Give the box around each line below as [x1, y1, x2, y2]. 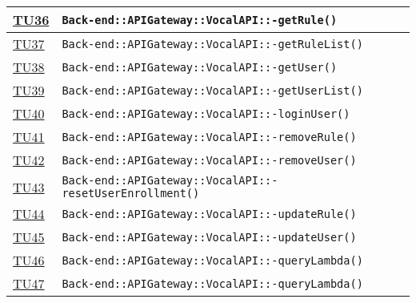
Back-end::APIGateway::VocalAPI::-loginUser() [62, 107, 350, 120]
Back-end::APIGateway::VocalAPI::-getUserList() [62, 83, 363, 97]
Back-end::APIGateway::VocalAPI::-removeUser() [62, 153, 357, 167]
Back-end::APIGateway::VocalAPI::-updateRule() [62, 207, 357, 220]
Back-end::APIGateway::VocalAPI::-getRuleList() [62, 37, 363, 50]
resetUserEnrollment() [62, 187, 200, 200]
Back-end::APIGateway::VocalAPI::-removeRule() [62, 130, 357, 143]
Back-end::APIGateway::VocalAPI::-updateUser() [62, 230, 357, 244]
